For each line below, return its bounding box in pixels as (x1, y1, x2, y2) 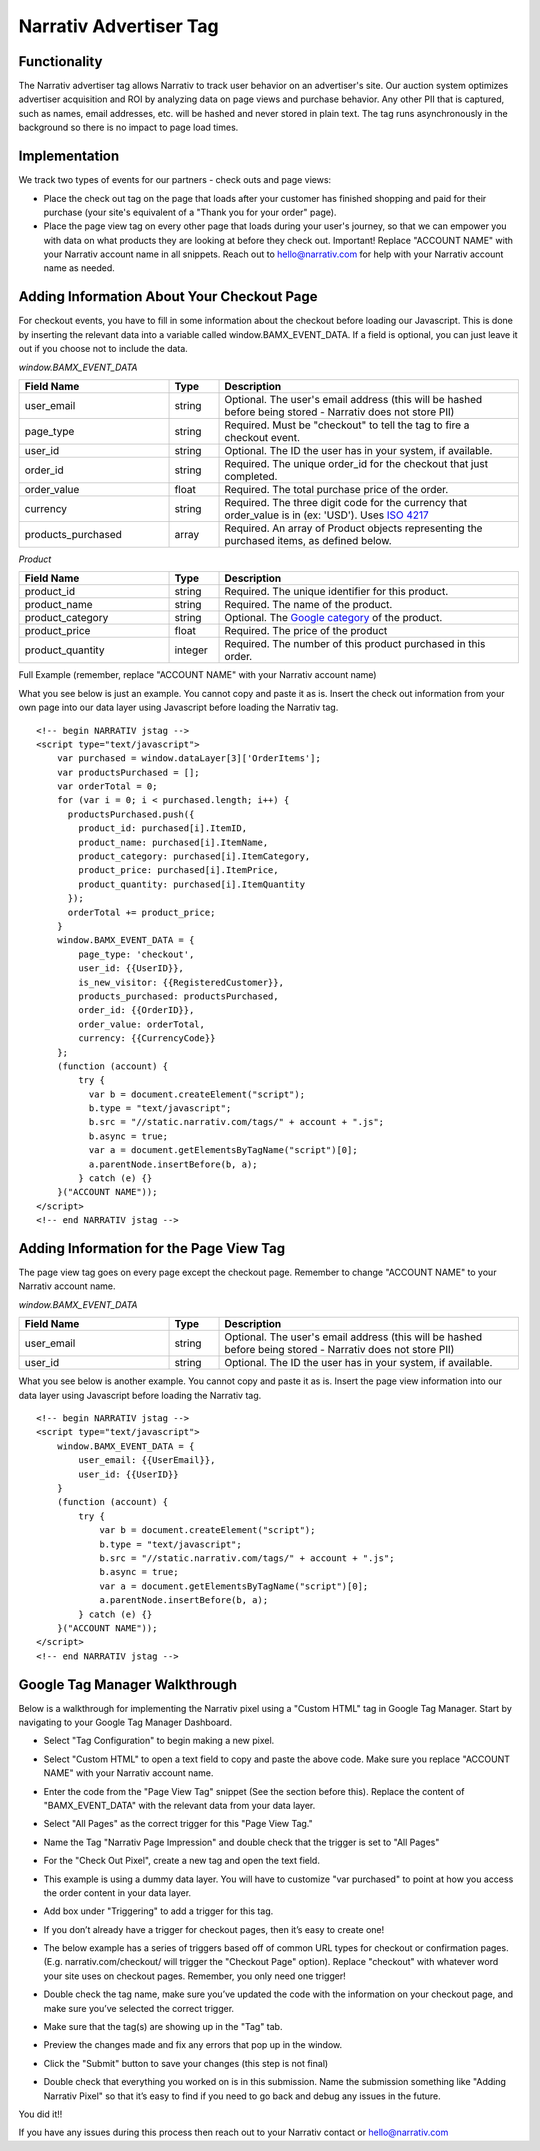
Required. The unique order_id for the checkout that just (224, 456, 489, 470)
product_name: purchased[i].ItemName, (78, 836, 269, 848)
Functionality (18, 53, 103, 70)
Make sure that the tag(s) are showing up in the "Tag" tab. (43, 2021, 283, 2033)
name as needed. (43, 262, 115, 274)
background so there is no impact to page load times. (18, 121, 239, 134)
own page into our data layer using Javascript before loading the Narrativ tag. (18, 701, 339, 714)
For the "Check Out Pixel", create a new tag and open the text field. (43, 1855, 320, 1867)
